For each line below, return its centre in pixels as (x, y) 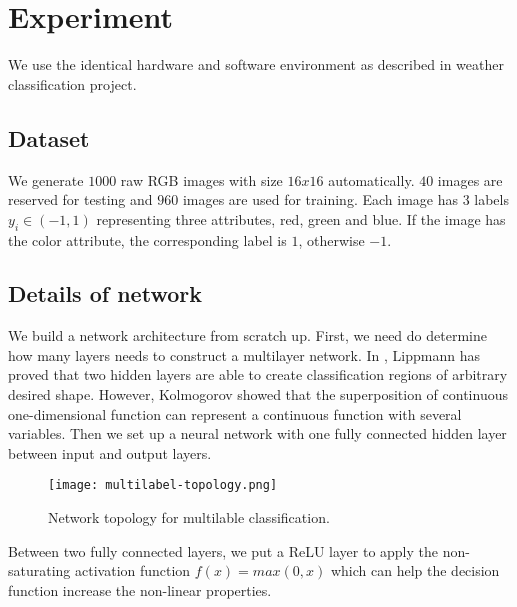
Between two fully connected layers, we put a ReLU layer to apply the (223, 550)
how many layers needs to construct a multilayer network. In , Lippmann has (244, 354)
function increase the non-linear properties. (140, 589)
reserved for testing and (80, 199)
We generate (46, 179)
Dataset (49, 137)
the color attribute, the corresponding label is (147, 239)
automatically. (371, 179)
